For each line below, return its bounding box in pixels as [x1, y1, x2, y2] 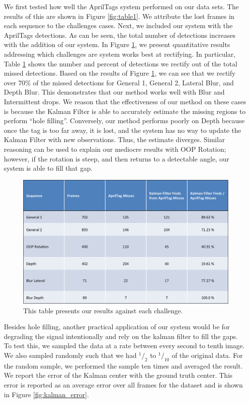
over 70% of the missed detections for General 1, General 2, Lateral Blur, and [4, 77, 234, 87]
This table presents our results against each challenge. [23, 305, 183, 315]
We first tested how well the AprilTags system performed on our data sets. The [4, 1, 239, 11]
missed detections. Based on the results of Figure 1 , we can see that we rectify [4, 68, 235, 78]
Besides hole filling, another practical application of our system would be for [4, 322, 230, 332]
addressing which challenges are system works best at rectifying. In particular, [4, 48, 235, 59]
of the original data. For [172, 350, 243, 360]
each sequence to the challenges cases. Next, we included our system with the [4, 20, 233, 31]
